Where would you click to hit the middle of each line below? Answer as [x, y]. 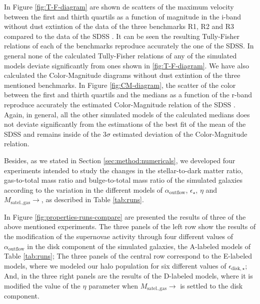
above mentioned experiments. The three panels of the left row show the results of [130, 226]
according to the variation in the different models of [83, 189]
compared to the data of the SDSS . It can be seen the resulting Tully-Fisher [122, 36]
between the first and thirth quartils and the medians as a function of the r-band [128, 95]
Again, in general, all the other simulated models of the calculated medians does [127, 114]
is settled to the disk [211, 285]
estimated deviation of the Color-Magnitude [180, 134]
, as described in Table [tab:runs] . [92, 199]
